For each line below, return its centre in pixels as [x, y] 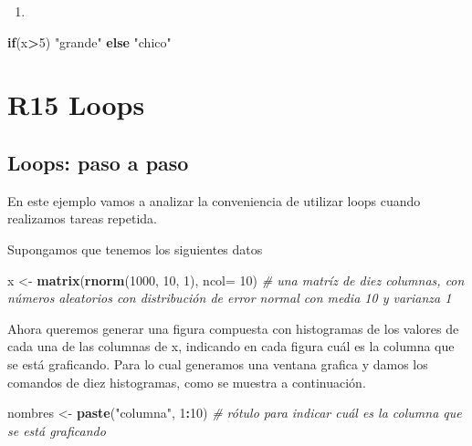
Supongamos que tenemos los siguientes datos [135, 249]
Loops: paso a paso [98, 162]
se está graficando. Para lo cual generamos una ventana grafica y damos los [218, 363]
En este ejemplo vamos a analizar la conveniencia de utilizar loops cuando [214, 200]
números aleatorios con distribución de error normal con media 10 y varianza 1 [230, 298]
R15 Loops [76, 104]
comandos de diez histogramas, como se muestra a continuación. [187, 382]
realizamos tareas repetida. [82, 218]
